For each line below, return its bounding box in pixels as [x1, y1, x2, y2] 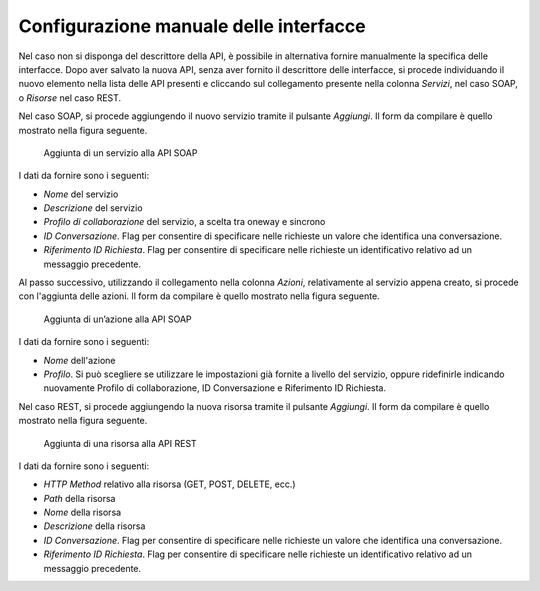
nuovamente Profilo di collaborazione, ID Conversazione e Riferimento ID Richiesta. [43, 382, 387, 394]
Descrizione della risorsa [43, 520, 146, 532]
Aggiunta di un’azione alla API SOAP [43, 313, 192, 325]
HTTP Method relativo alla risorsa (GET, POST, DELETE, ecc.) [43, 478, 296, 490]
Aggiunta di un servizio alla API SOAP [43, 146, 198, 159]
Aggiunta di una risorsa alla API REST [43, 437, 197, 449]
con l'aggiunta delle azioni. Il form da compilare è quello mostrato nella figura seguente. [18, 290, 380, 302]
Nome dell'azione [43, 354, 116, 366]
